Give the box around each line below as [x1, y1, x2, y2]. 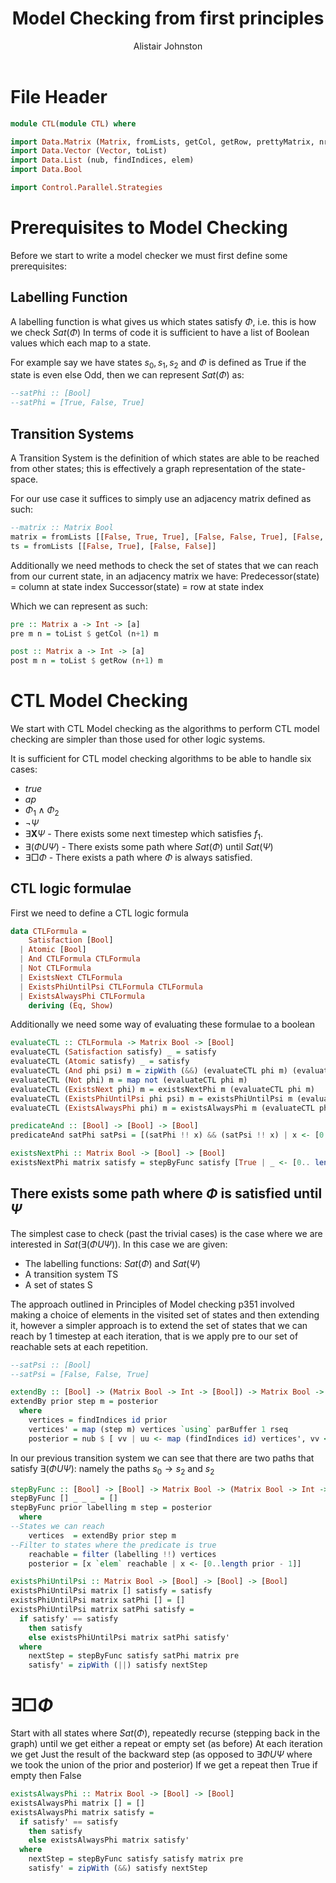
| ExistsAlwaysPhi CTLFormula [19, 991, 145, 1001]
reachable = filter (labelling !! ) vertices [28, 1549, 217, 1559]
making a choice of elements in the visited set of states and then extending [10, 1308, 320, 1321]
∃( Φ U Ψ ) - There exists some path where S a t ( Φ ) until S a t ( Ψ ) [24, 840, 274, 852]
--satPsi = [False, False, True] [10, 1369, 150, 1379]
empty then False [10, 1770, 82, 1782]
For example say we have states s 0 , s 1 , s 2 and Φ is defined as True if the [10, 356, 307, 371]
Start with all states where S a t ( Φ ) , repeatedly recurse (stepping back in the [10, 1727, 321, 1739]
